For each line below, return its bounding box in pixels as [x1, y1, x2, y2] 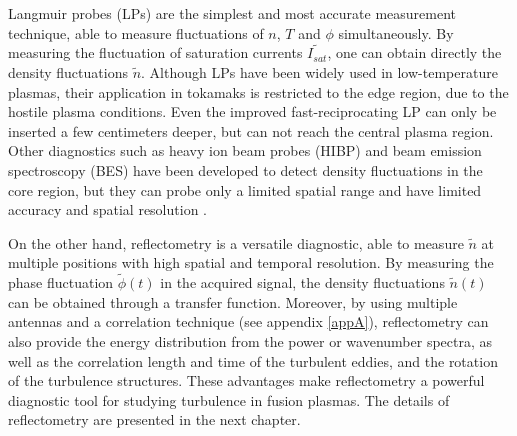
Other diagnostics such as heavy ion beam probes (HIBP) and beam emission [8, 140, 482, 161]
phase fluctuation [8, 272, 114, 293]
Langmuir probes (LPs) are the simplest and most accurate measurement [8, 3, 457, 23]
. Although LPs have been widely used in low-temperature [141, 62, 498, 82]
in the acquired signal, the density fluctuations [160, 272, 445, 293]
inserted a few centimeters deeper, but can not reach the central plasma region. [8, 120, 494, 141]
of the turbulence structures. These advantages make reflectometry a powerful [8, 370, 485, 391]
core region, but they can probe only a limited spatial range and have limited [8, 179, 482, 200]
